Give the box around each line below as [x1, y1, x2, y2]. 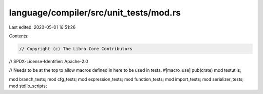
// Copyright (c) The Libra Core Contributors [19, 46, 132, 51]
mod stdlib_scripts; [9, 83, 47, 89]
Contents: [9, 33, 29, 39]
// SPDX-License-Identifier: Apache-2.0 [9, 58, 89, 64]
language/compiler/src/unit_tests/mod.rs [9, 7, 181, 18]
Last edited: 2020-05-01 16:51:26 [9, 24, 75, 30]
